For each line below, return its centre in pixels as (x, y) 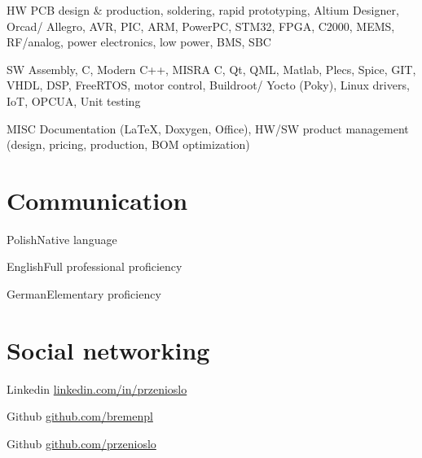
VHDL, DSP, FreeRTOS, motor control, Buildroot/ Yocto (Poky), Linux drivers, (208, 85)
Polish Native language (62, 239)
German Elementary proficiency (84, 294)
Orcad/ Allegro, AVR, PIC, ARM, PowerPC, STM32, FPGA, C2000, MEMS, (201, 26)
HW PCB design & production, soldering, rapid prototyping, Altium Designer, (203, 10)
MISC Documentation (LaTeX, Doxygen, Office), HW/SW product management (208, 128)
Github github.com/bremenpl (80, 416)
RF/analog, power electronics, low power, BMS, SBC (139, 42)
